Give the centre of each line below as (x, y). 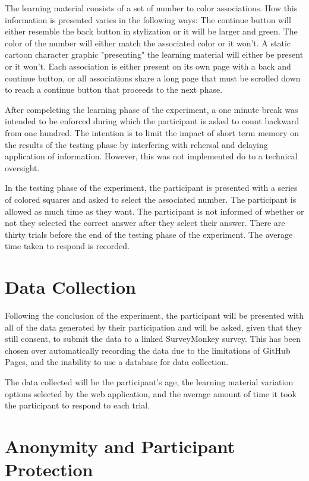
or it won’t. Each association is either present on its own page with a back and (148, 66)
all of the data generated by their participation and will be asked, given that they (153, 327)
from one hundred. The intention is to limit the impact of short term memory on (152, 132)
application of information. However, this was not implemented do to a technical (151, 156)
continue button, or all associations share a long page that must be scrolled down (153, 78)
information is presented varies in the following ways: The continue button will (148, 19)
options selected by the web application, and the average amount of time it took (151, 393)
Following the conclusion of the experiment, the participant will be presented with (154, 315)
